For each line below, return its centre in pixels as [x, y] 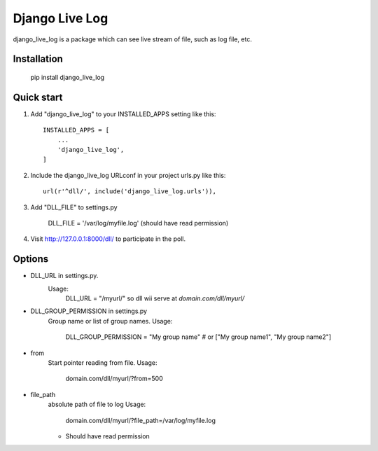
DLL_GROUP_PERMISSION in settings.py [89, 311]
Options [31, 259]
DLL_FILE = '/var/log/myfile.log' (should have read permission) [138, 223]
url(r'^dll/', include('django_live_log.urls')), [130, 192]
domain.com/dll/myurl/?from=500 [114, 379]
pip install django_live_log [68, 77]
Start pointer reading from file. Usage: [103, 363]
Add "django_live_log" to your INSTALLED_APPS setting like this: [123, 114]
